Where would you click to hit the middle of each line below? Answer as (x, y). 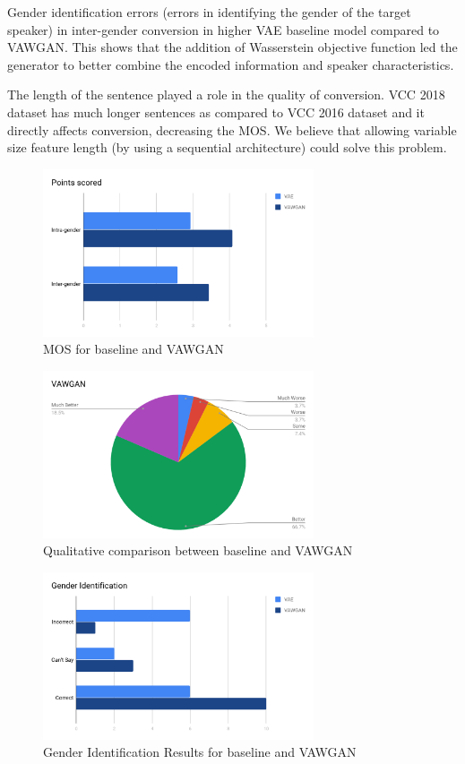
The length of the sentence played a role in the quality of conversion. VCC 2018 (226, 94)
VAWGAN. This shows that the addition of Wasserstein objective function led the (232, 47)
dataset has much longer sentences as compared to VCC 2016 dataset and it (216, 112)
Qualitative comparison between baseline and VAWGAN (198, 550)
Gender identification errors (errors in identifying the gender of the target (209, 12)
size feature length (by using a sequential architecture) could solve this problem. (227, 147)
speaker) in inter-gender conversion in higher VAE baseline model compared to (224, 29)
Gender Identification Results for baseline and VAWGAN (200, 752)
